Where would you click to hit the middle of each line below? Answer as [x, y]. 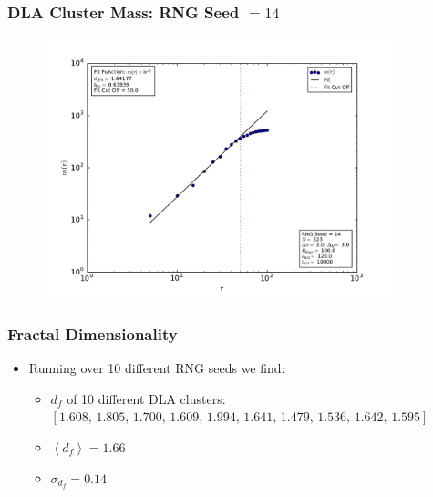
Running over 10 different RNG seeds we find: [157, 368]
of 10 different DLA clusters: [146, 398]
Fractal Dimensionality [93, 333]
